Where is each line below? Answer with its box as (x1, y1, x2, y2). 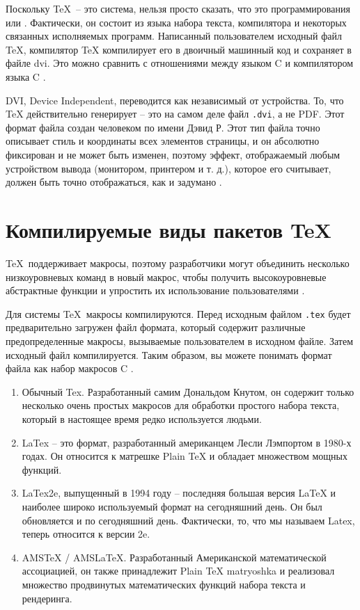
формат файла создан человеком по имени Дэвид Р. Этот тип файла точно (6, 120, 320, 134)
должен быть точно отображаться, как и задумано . (6, 175, 222, 189)
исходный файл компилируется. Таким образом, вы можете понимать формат (6, 347, 332, 362)
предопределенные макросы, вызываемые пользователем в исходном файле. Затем (6, 334, 353, 348)
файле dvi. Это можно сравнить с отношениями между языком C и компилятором (6, 56, 354, 70)
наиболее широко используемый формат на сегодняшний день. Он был (22, 499, 322, 513)
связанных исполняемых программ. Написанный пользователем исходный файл (6, 29, 342, 43)
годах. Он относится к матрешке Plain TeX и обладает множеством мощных (22, 449, 347, 463)
